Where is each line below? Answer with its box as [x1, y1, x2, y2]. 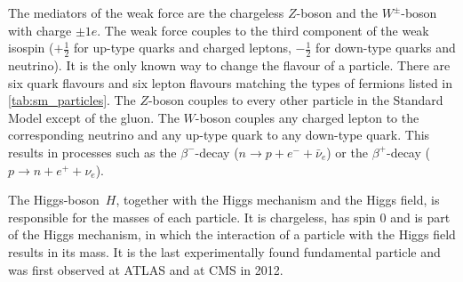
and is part [390, 207, 451, 226]
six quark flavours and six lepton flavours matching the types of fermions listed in [8, 73, 453, 92]
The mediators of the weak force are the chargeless [8, 4, 284, 21]
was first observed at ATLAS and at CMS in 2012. [8, 260, 283, 278]
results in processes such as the [8, 142, 177, 161]
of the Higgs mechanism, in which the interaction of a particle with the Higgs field [8, 225, 456, 244]
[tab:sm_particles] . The [8, 91, 136, 109]
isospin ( [8, 38, 54, 57]
